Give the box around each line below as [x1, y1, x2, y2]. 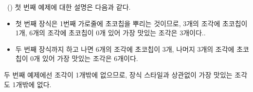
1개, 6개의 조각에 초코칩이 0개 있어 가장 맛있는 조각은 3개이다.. [15, 28, 206, 38]
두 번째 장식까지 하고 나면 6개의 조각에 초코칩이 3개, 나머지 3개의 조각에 [15, 44, 235, 54]
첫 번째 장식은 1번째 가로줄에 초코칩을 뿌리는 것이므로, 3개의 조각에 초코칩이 [15, 18, 248, 28]
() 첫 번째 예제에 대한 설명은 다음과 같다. [7, 2, 131, 12]
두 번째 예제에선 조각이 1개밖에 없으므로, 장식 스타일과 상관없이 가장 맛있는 [4, 69, 233, 79]
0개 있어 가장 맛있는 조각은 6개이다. [30, 53, 138, 63]
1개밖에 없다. [12, 79, 52, 89]
